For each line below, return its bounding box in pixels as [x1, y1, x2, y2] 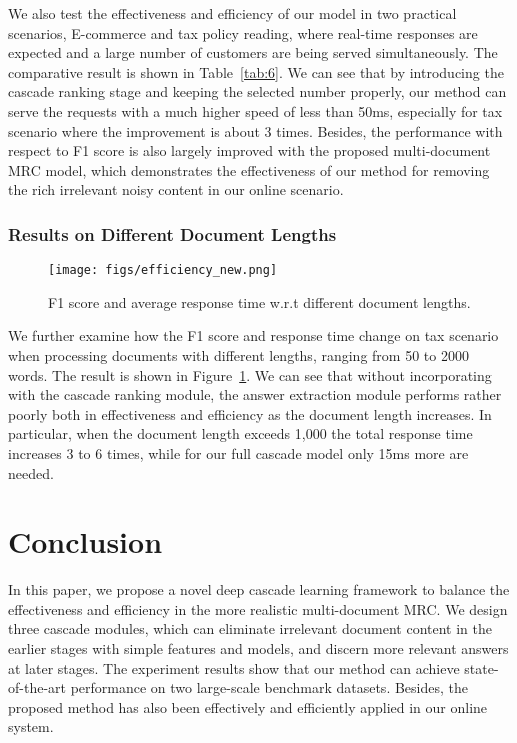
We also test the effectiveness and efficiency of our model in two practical [8, 3, 457, 23]
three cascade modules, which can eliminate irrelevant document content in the [8, 618, 493, 639]
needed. [8, 462, 54, 483]
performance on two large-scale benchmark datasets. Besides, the [70, 677, 468, 698]
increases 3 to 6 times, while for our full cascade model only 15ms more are [8, 442, 469, 463]
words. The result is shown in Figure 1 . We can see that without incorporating [8, 364, 492, 385]
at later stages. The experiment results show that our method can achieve [8, 657, 460, 678]
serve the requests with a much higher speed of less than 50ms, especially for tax [8, 100, 503, 121]
